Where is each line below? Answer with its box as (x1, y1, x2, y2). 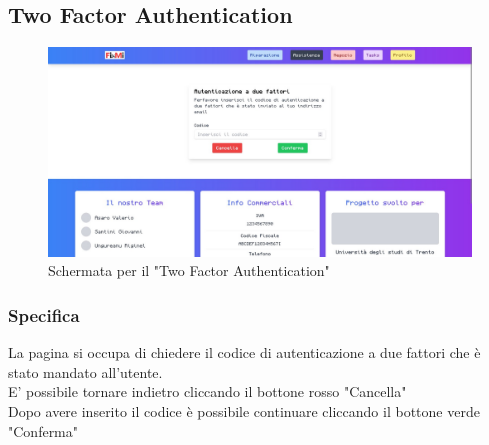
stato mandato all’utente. (8, 361, 163, 382)
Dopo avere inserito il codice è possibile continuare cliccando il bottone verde (8, 400, 480, 421)
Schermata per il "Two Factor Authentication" (48, 260, 330, 281)
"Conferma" (8, 420, 79, 441)
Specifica (8, 302, 80, 327)
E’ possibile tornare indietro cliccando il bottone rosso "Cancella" (8, 381, 407, 402)
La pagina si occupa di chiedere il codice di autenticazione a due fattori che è (8, 342, 481, 363)
